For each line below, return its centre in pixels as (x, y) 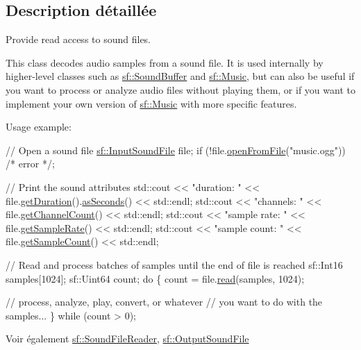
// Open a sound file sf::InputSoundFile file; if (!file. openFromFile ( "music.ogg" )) (176, 150)
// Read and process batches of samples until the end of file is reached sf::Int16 (174, 264)
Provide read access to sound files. (78, 39)
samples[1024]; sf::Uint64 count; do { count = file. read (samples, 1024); (155, 278)
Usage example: (39, 127)
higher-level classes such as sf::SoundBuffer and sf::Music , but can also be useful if (180, 76)
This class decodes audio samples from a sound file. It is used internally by (165, 62)
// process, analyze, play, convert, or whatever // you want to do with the (164, 302)
